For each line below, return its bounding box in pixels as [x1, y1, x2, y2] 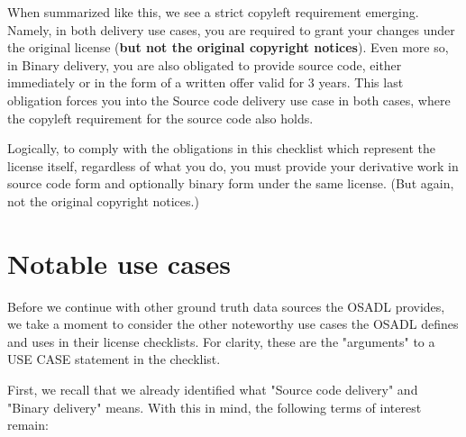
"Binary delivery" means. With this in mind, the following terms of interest [7, 397, 422, 416]
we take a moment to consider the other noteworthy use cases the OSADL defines [7, 314, 459, 333]
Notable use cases [7, 244, 231, 281]
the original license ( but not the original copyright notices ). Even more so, [7, 38, 449, 57]
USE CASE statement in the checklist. [7, 350, 221, 369]
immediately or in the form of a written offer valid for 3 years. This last [7, 73, 404, 92]
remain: [7, 415, 49, 434]
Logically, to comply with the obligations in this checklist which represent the [7, 139, 436, 158]
